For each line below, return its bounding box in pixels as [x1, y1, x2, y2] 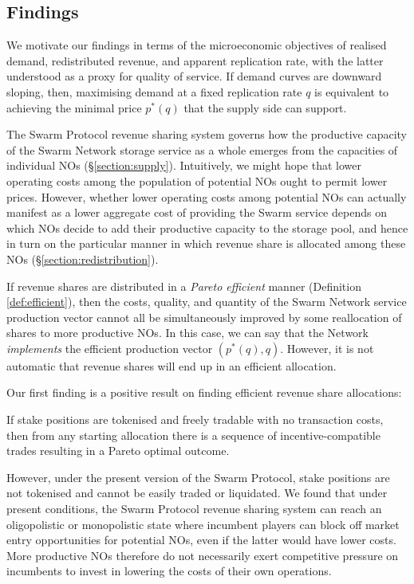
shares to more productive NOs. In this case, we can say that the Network [6, 324, 369, 341]
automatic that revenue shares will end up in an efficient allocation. [6, 357, 337, 374]
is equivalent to [314, 83, 389, 100]
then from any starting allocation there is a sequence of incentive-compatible [6, 426, 380, 443]
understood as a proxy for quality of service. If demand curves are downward [6, 68, 382, 84]
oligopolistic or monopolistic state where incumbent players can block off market [6, 515, 400, 532]
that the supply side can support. [183, 99, 347, 116]
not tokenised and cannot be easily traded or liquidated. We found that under [6, 484, 388, 501]
